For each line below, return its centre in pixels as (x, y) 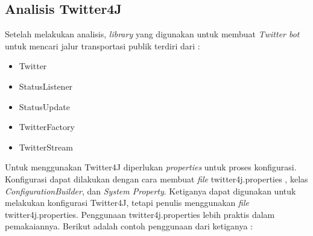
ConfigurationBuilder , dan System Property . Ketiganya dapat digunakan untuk (150, 191)
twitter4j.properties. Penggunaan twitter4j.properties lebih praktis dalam (140, 214)
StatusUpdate (44, 106)
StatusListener (46, 86)
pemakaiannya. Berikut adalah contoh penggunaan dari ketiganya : (129, 226)
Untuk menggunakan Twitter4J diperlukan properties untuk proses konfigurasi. (151, 167)
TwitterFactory (47, 127)
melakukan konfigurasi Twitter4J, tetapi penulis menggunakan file (127, 203)
